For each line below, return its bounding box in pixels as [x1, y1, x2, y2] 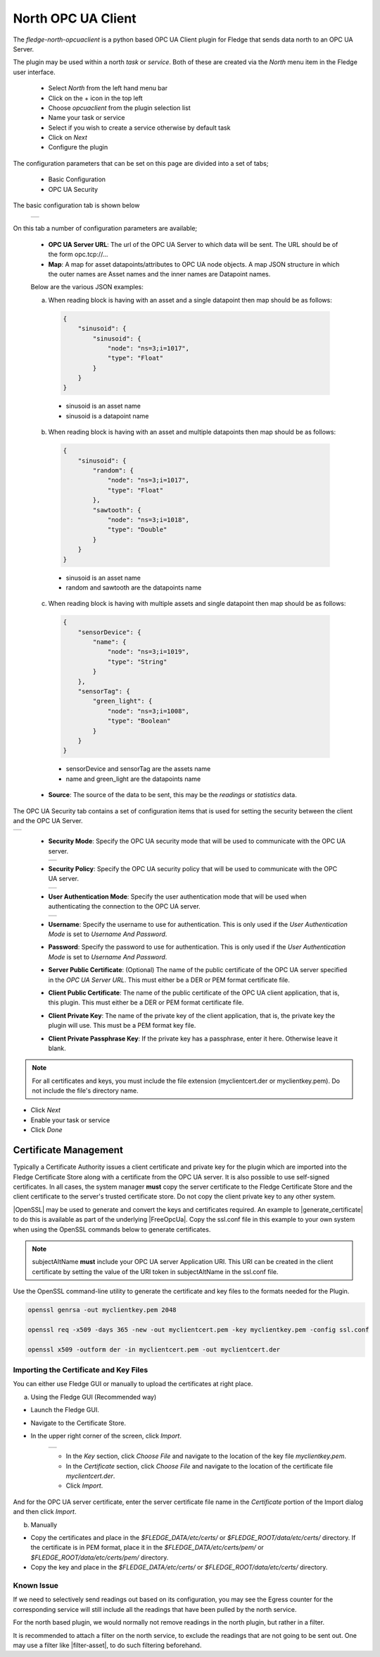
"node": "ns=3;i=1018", [107, 516, 190, 523]
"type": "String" [107, 657, 167, 666]
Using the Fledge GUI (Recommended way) [30, 1392, 157, 1401]
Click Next [30, 1106, 61, 1115]
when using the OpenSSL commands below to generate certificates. [13, 1225, 211, 1234]
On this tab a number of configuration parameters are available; [13, 224, 198, 233]
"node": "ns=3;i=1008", [107, 707, 190, 715]
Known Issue [13, 1580, 59, 1590]
